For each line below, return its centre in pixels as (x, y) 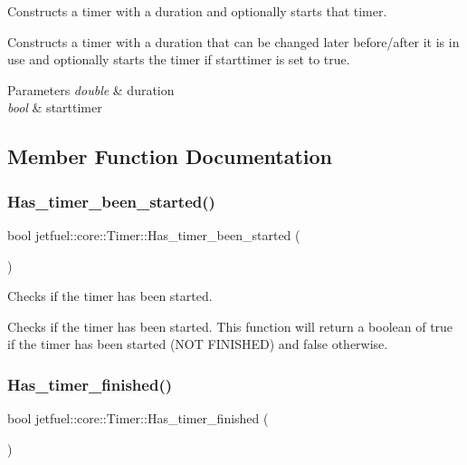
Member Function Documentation (170, 156)
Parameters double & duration (91, 89)
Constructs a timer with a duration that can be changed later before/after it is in (233, 41)
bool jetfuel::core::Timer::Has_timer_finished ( (138, 418)
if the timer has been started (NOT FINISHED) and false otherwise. (198, 344)
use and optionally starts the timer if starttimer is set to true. (179, 59)
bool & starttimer (55, 107)
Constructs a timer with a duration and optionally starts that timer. (197, 11)
